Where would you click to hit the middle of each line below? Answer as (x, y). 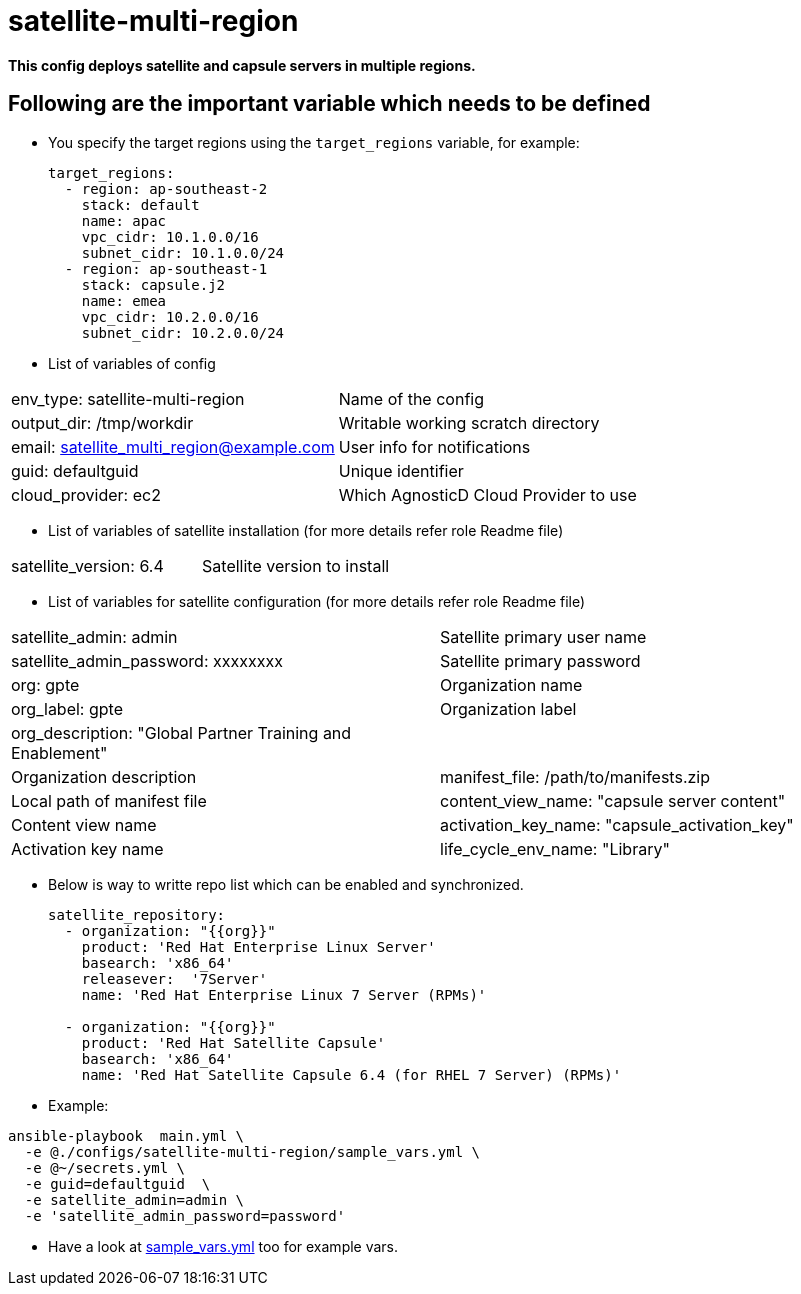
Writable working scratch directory (469, 422)
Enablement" (59, 752)
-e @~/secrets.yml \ (105, 1167)
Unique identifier (401, 470)
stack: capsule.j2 (153, 284)
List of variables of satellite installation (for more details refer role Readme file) (306, 530)
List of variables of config (132, 363)
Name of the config (411, 398)
